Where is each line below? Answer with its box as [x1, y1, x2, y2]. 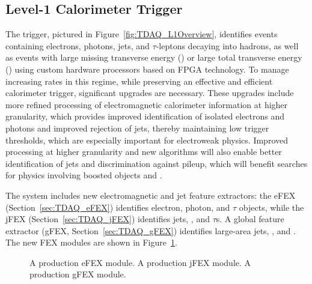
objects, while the [239, 201, 304, 213]
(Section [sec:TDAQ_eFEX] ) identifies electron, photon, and [5, 201, 230, 213]
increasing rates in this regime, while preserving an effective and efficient [5, 74, 273, 87]
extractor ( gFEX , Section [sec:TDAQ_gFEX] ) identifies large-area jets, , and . [5, 224, 296, 237]
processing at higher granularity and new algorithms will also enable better [5, 145, 282, 158]
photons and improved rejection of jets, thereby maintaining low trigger [5, 121, 269, 134]
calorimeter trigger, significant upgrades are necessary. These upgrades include [5, 86, 294, 99]
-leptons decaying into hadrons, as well [156, 39, 299, 52]
